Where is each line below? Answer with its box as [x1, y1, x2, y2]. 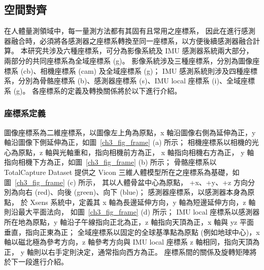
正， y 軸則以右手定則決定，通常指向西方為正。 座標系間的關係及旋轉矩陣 [4, 246, 250, 257]
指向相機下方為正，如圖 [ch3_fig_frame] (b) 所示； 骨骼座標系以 [4, 157, 217, 167]
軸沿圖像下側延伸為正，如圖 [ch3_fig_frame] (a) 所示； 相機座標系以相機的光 [4, 137, 259, 147]
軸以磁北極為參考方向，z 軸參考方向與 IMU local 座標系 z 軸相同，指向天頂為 [4, 236, 260, 247]
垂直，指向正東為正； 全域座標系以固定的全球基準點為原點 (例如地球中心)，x [4, 226, 260, 237]
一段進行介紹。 [18, 256, 68, 267]
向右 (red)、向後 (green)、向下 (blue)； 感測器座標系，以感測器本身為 [18, 187, 248, 197]
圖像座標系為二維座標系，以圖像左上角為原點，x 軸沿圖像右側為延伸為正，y [4, 127, 256, 137]
